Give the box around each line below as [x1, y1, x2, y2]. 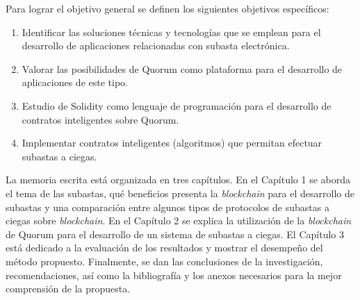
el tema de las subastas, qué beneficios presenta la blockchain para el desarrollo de [6, 185, 354, 200]
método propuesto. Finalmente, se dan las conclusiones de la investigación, [6, 253, 323, 268]
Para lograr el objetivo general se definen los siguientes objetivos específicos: [6, 1, 329, 15]
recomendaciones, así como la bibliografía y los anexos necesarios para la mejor [6, 267, 342, 282]
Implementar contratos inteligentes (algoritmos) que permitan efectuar [22, 135, 322, 150]
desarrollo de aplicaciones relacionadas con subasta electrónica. [22, 38, 290, 53]
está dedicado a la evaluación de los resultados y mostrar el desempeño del [6, 240, 323, 255]
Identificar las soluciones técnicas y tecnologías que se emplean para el [22, 24, 321, 39]
